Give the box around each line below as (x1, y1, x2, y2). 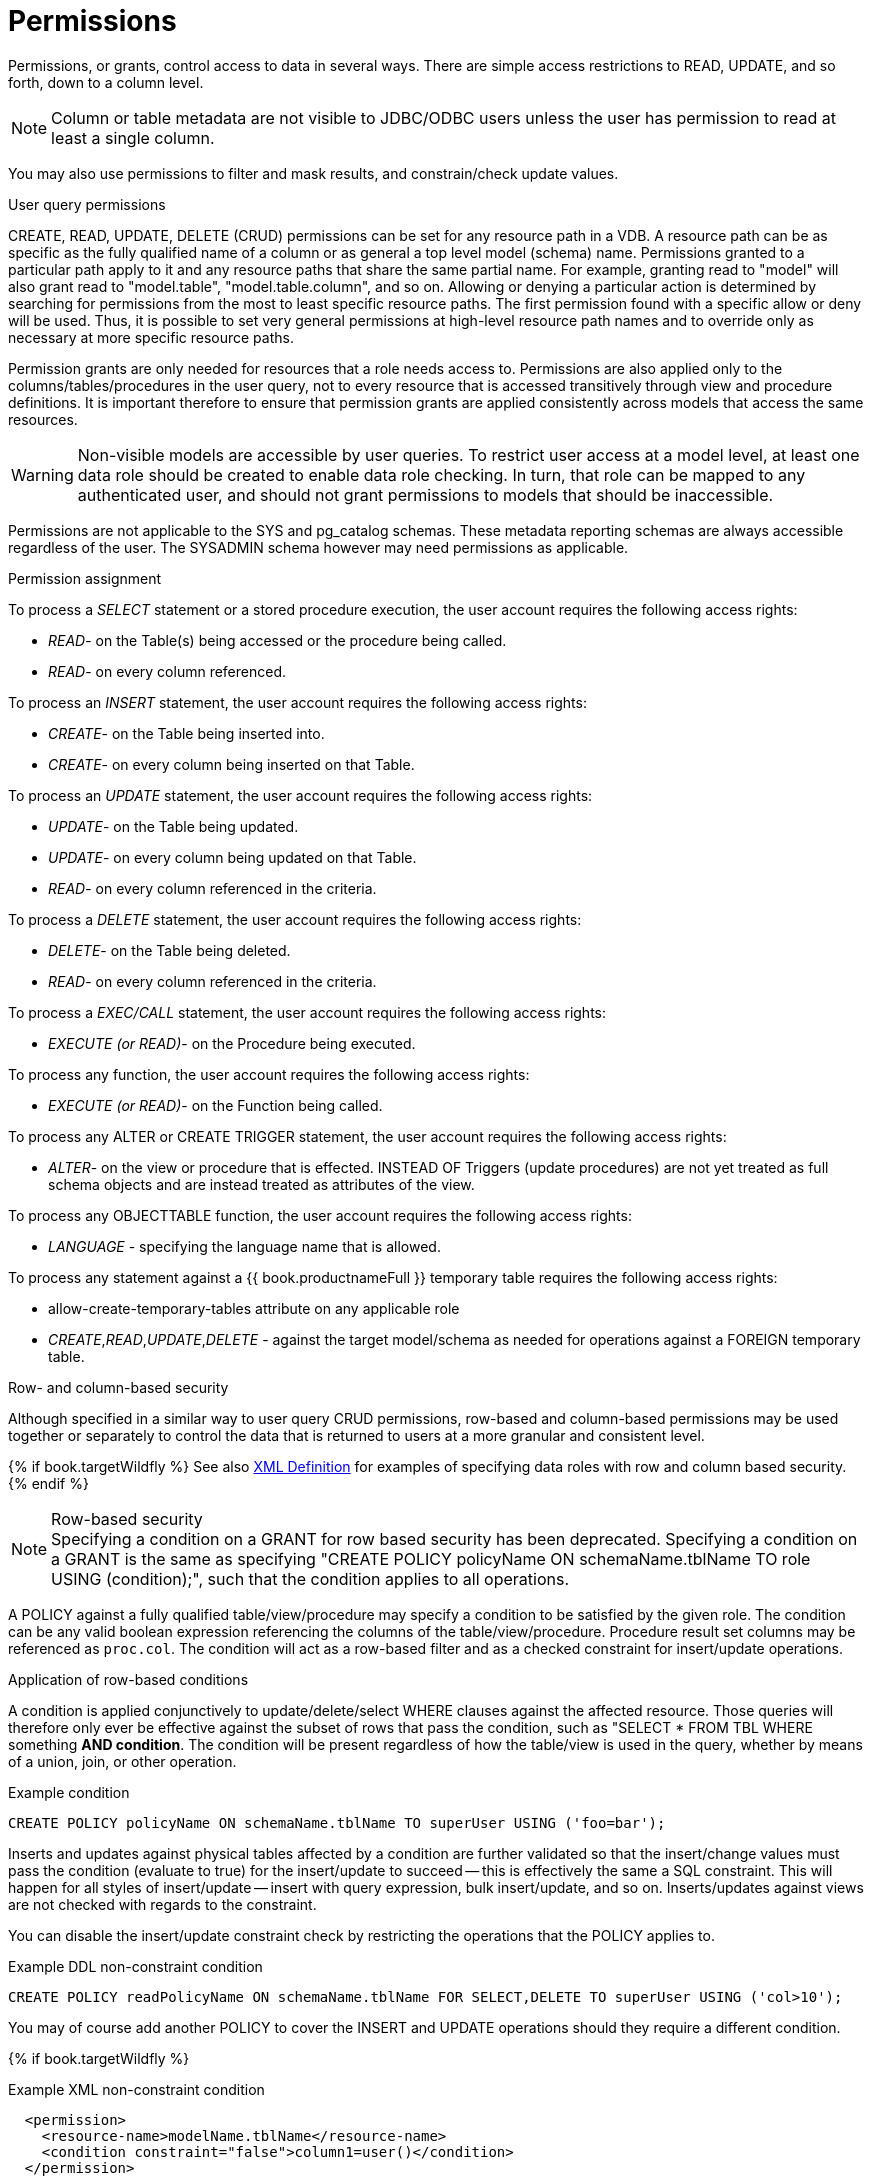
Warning (11, 464, 74, 485)
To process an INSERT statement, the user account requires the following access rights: (8, 693, 587, 711)
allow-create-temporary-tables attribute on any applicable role (48, 1299, 460, 1317)
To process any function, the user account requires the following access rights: (8, 1065, 530, 1083)
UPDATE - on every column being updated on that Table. (48, 848, 417, 866)
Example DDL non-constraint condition (8, 1957, 263, 1975)
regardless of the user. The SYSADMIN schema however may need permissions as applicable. (8, 538, 629, 556)
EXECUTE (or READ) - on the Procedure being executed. (48, 1034, 416, 1052)
